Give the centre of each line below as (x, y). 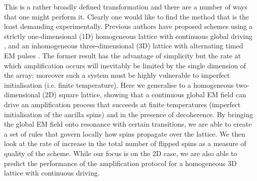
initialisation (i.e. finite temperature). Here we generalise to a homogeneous (119, 85)
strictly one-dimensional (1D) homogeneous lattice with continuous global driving (128, 36)
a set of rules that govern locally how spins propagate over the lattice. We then (125, 133)
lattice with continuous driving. (52, 173)
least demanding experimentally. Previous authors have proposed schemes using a (128, 26)
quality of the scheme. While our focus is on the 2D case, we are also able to (121, 153)
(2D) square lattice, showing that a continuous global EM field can (144, 94)
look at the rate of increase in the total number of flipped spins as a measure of (125, 143)
